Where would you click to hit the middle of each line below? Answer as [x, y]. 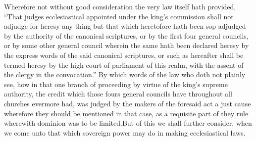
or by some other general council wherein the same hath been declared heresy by [127, 45]
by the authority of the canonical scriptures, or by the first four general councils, [126, 35]
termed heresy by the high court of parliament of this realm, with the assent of [124, 65]
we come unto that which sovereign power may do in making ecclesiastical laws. [125, 132]
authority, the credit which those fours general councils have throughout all [118, 94]
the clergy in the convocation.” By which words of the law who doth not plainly [125, 74]
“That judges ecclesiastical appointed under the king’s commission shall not [119, 16]
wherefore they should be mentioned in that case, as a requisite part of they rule [126, 113]
